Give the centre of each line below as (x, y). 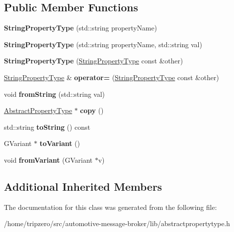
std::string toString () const (47, 127)
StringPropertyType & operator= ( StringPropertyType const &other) (112, 77)
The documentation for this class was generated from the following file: (110, 207)
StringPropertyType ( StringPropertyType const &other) (94, 61)
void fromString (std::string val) (55, 94)
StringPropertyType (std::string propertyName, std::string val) (103, 44)
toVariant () (60, 143)
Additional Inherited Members (83, 186)
